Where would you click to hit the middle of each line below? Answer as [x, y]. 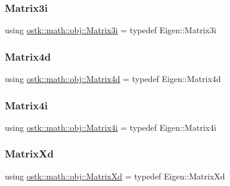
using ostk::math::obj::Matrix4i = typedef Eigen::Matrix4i [111, 127]
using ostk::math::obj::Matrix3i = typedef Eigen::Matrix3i [111, 30]
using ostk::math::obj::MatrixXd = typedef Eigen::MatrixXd [115, 176]
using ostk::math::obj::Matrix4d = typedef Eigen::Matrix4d [113, 79]
